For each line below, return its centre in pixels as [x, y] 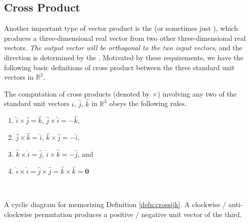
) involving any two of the [197, 93]
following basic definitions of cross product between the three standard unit [120, 67]
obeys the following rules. [148, 103]
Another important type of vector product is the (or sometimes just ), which [121, 28]
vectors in [19, 77]
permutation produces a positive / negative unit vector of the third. [138, 214]
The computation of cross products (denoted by [77, 93]
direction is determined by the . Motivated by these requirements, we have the [124, 57]
